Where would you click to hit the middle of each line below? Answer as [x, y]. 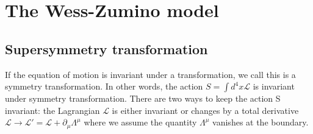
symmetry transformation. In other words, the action [104, 86]
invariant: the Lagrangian [52, 110]
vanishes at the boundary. [261, 122]
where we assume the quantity [140, 122]
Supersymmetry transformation [106, 48]
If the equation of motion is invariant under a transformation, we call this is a [150, 74]
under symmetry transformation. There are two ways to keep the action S [143, 98]
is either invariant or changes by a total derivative [205, 110]
